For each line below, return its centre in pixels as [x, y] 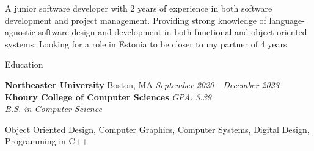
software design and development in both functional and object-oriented [173, 32]
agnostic [20, 32]
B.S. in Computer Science [53, 109]
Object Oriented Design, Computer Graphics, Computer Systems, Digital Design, [157, 129]
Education [24, 64]
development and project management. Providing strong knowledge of [136, 20]
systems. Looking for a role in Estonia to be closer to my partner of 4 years [146, 44]
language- [287, 20]
